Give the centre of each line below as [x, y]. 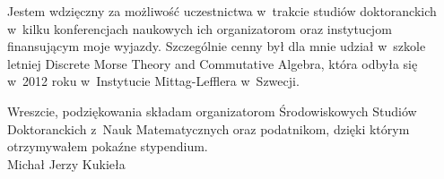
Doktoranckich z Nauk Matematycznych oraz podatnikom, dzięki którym [209, 128]
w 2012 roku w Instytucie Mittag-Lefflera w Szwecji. [153, 81]
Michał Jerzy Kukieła [66, 163]
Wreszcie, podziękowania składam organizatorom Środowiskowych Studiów [212, 111]
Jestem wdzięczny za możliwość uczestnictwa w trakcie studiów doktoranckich [222, 11]
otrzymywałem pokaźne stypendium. [108, 146]
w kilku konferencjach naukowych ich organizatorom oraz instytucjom [200, 28]
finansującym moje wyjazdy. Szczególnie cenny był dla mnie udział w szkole [217, 46]
